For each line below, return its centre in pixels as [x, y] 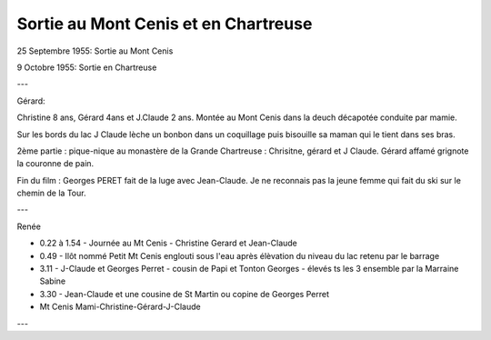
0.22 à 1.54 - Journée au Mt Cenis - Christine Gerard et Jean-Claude [168, 243]
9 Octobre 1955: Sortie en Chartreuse [87, 67]
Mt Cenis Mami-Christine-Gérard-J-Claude [120, 307]
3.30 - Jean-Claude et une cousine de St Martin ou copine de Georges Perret [184, 294]
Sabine [53, 281]
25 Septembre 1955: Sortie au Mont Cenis [95, 51]
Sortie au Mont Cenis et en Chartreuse [165, 24]
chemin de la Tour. [51, 193]
